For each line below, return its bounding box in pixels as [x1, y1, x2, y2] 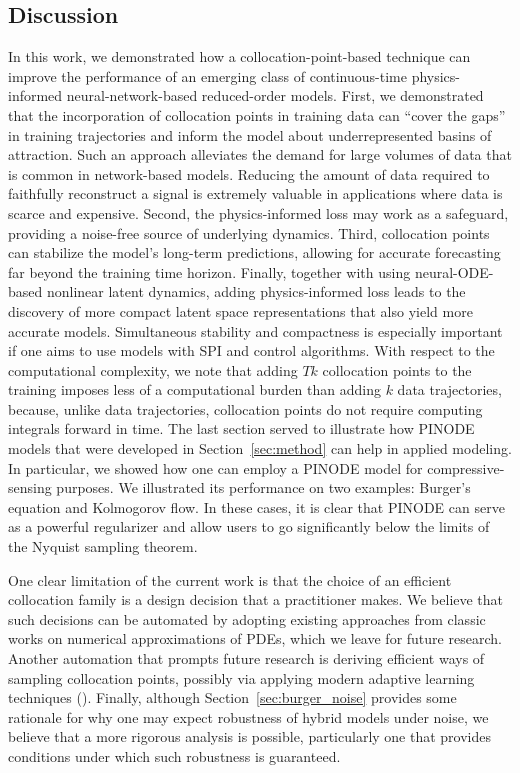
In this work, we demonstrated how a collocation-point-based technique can [8, 46, 471, 67]
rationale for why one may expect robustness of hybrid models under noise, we [8, 706, 489, 727]
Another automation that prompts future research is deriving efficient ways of [8, 648, 485, 669]
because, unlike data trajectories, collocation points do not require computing [8, 398, 483, 419]
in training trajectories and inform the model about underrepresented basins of [8, 124, 492, 145]
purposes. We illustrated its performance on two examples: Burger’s [56, 477, 471, 498]
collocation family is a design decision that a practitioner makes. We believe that [8, 589, 504, 610]
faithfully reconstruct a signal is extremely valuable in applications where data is [8, 183, 503, 204]
